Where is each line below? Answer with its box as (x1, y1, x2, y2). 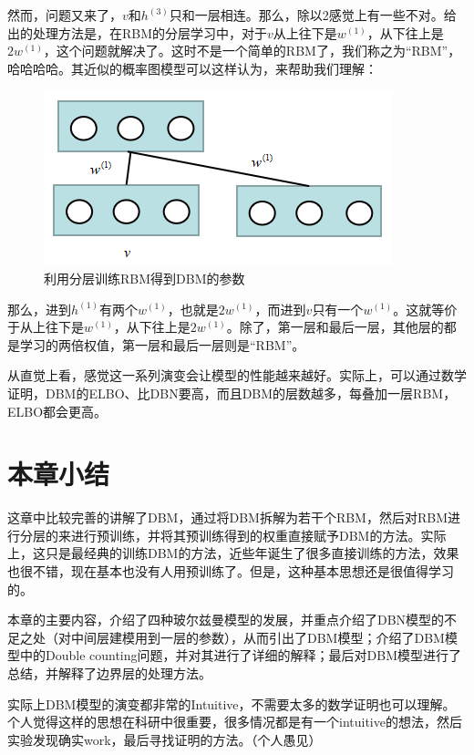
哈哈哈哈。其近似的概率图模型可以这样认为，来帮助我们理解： (7, 58, 377, 78)
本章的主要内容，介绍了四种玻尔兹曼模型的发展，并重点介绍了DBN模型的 (7, 610, 445, 629)
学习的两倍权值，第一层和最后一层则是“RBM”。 (19, 335, 305, 354)
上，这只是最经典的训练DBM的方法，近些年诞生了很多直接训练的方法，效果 (7, 543, 459, 563)
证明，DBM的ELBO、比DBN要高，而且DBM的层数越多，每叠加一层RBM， (7, 383, 457, 402)
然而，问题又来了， (7, 5, 122, 24)
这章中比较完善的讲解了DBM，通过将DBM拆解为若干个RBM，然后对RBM (7, 508, 448, 527)
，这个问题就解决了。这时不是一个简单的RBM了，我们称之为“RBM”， (43, 41, 461, 60)
